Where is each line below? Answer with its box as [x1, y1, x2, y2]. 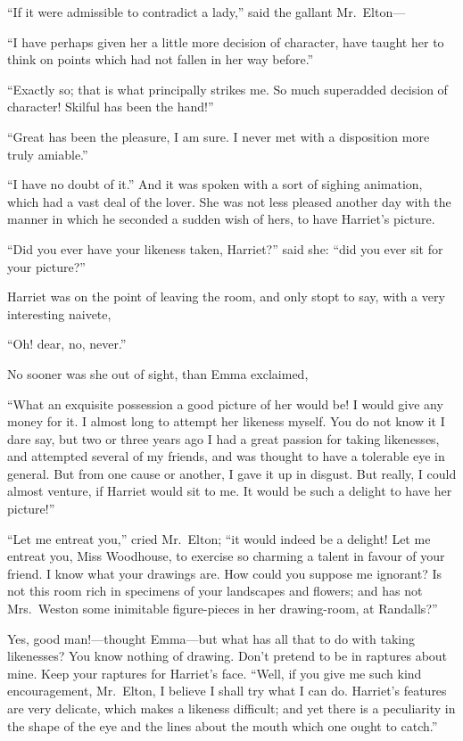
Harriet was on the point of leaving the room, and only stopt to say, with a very [7, 287, 445, 306]
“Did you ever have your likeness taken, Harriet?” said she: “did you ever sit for [7, 239, 443, 258]
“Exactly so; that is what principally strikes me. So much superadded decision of [7, 79, 448, 98]
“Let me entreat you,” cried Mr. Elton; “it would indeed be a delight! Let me [7, 529, 431, 548]
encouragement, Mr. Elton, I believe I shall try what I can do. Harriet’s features [7, 681, 447, 700]
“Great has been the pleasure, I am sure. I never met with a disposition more [7, 127, 430, 145]
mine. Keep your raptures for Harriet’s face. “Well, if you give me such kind [7, 663, 422, 682]
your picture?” [7, 257, 86, 276]
